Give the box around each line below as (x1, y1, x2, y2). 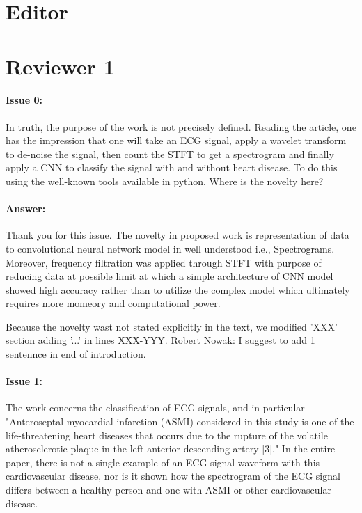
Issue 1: (6, 374, 43, 388)
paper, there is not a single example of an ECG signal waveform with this (6, 455, 320, 469)
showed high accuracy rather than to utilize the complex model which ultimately (6, 282, 350, 297)
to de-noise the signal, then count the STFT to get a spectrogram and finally (6, 146, 334, 161)
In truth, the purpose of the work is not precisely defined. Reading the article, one (6, 119, 356, 134)
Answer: (6, 201, 46, 216)
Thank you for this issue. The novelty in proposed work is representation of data (6, 228, 349, 242)
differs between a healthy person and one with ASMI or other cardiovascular (6, 482, 331, 497)
